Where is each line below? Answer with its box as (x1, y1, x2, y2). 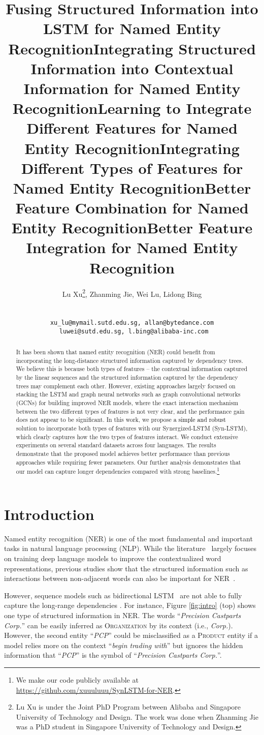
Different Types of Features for (21, 157, 243, 178)
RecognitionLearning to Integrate (12, 98, 252, 118)
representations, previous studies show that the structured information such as (4, 563, 248, 573)
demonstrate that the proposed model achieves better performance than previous (16, 449, 230, 457)
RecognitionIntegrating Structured (8, 38, 256, 58)
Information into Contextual (30, 57, 234, 78)
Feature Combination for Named (15, 197, 249, 218)
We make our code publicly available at (16, 674, 139, 685)
